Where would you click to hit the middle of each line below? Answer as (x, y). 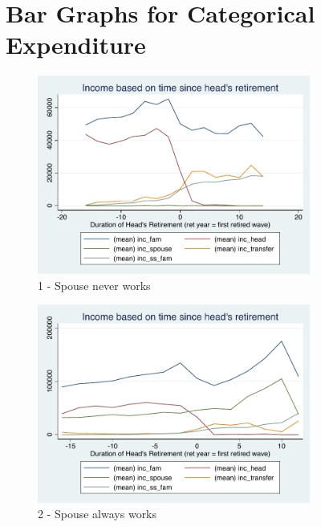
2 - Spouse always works (98, 514)
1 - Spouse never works (94, 285)
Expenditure (76, 45)
